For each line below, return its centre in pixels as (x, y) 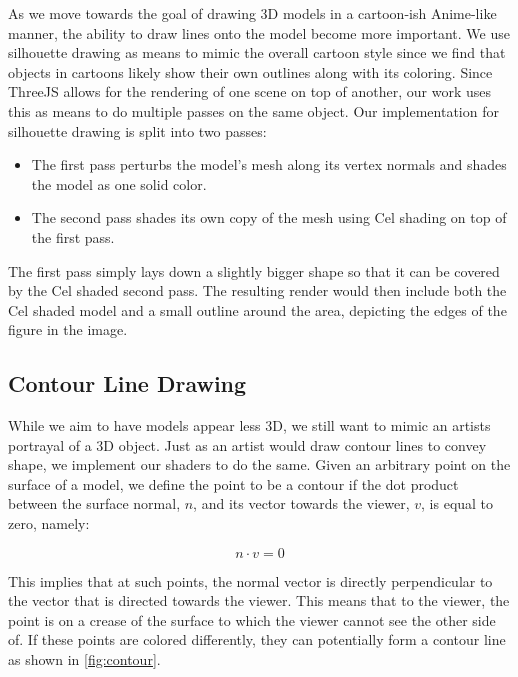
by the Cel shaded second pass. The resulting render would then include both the (257, 290)
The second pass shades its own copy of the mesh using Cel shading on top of (269, 217)
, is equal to (457, 503)
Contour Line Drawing (127, 383)
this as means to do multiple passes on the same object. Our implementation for (253, 110)
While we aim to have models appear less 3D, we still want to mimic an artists (249, 425)
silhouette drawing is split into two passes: (137, 130)
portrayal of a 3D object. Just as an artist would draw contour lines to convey (247, 444)
